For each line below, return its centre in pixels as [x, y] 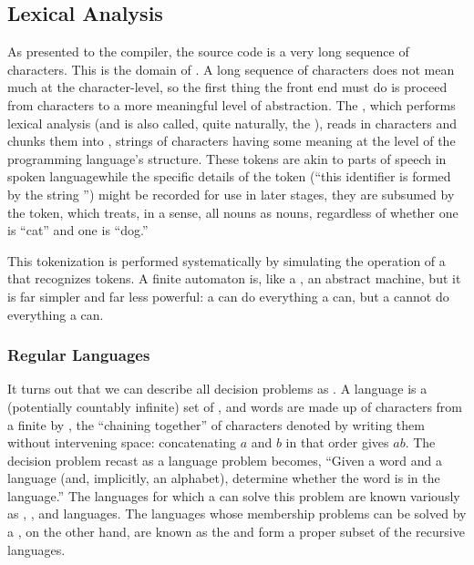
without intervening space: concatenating [122, 442]
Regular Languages [79, 355]
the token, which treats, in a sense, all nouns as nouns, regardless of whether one [233, 212]
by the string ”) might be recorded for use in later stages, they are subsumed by [231, 194]
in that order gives [337, 442]
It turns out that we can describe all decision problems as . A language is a [217, 389]
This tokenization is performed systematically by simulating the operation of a [227, 260]
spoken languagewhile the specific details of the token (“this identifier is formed [229, 176]
